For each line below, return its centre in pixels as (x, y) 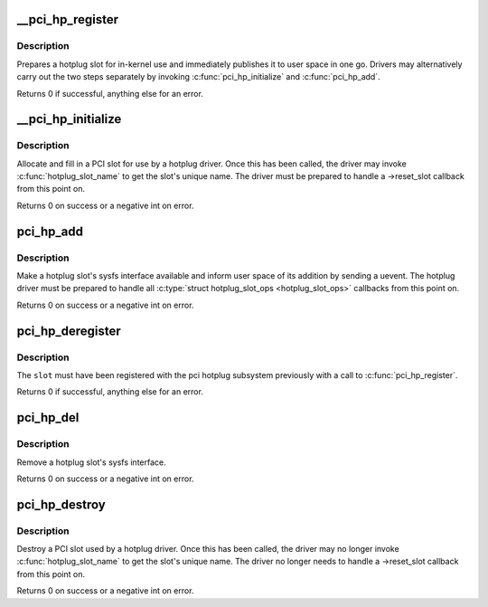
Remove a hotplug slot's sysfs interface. (91, 462)
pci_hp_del (48, 417)
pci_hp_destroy (61, 504)
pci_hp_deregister (69, 331)
